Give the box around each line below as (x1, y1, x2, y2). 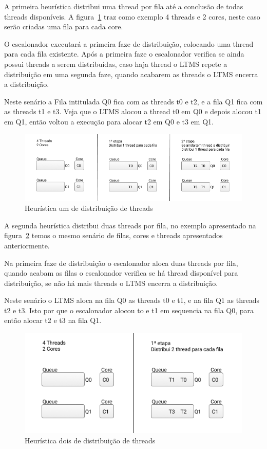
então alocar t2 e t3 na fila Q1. (4, 315, 102, 326)
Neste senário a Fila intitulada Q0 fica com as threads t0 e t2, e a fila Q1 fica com (4, 96, 263, 106)
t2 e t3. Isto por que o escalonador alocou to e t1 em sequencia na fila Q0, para (4, 304, 254, 315)
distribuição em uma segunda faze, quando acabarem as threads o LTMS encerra (4, 68, 258, 79)
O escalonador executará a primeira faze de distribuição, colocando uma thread (4, 38, 254, 49)
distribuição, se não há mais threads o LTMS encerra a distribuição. (4, 277, 218, 288)
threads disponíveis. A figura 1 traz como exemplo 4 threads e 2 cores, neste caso (4, 11, 260, 22)
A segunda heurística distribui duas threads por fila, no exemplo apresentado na (4, 220, 256, 230)
